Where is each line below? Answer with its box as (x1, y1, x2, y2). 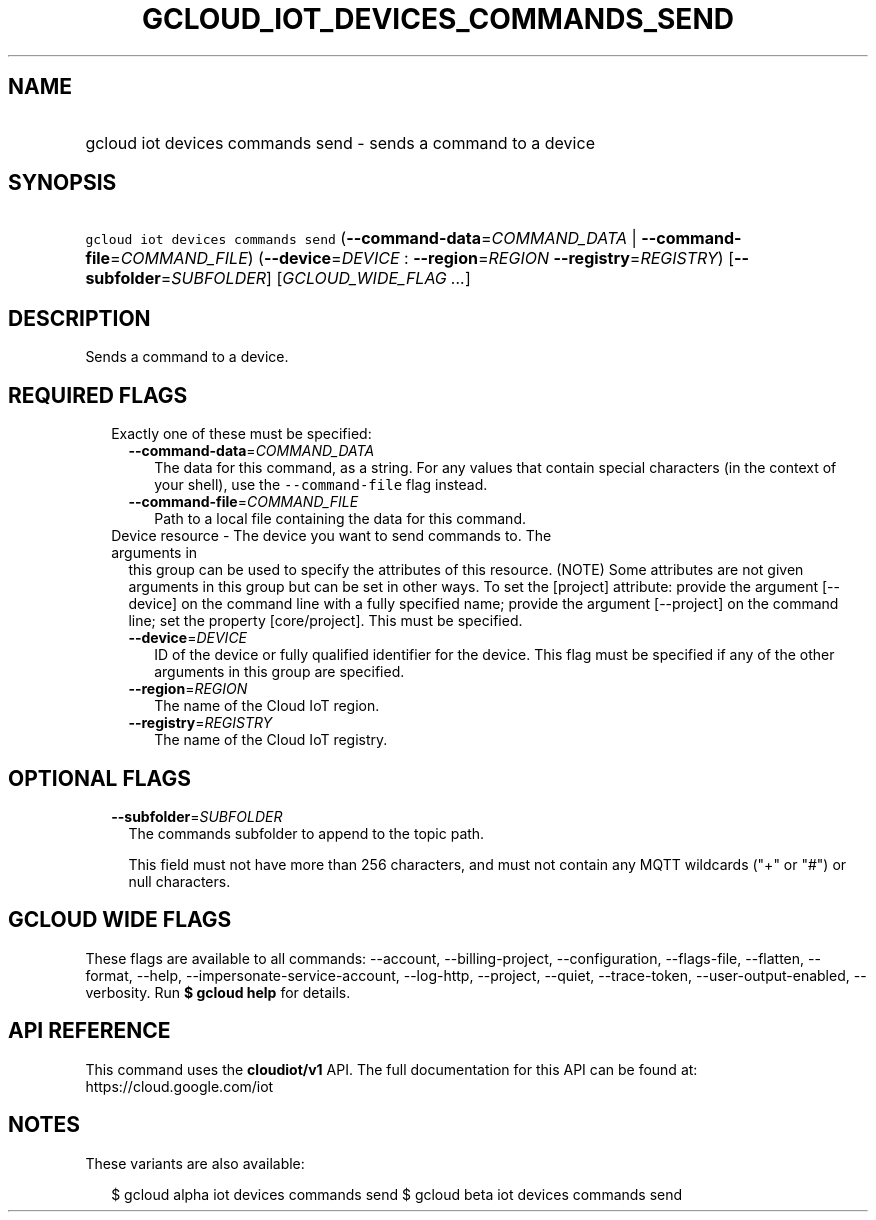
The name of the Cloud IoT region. (154, 697, 380, 715)
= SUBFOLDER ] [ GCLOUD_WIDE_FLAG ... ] (160, 268, 471, 289)
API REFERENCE (8, 1018, 171, 1044)
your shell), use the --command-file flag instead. (154, 476, 488, 494)
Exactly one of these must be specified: (111, 425, 372, 443)
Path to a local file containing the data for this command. (154, 510, 527, 528)
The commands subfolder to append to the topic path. (128, 824, 485, 842)
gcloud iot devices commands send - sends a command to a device (85, 132, 595, 153)
